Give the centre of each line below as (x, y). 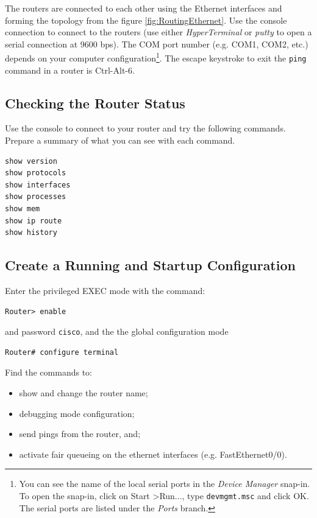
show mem (23, 209)
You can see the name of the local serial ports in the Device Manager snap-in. (165, 484)
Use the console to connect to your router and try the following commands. (145, 128)
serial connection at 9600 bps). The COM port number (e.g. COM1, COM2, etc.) (157, 44)
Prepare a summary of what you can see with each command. (120, 140)
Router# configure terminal (62, 352)
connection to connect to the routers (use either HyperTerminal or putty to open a (158, 32)
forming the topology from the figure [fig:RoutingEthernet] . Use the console (146, 20)
